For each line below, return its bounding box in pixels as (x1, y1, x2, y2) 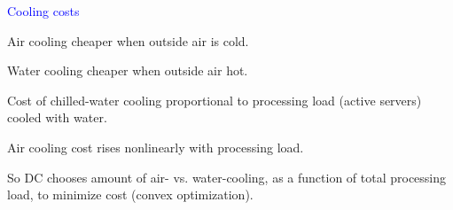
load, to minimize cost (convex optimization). (7, 185, 254, 204)
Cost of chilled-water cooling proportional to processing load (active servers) (7, 90, 422, 109)
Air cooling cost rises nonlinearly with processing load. (7, 137, 304, 156)
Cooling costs (7, 2, 80, 19)
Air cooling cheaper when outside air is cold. (7, 31, 249, 50)
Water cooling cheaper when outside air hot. (7, 61, 248, 80)
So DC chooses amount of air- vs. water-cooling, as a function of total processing (7, 167, 447, 186)
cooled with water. (7, 108, 107, 127)
